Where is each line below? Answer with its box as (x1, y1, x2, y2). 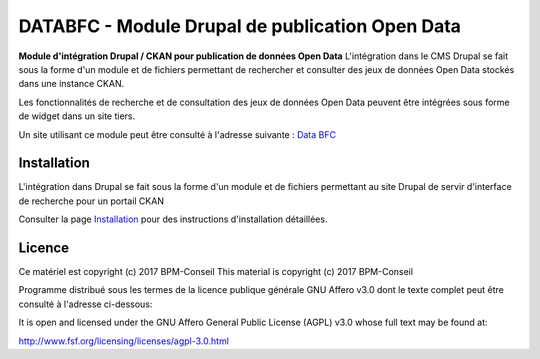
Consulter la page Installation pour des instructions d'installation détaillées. (18, 213, 328, 225)
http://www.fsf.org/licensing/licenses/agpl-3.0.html (18, 335, 230, 347)
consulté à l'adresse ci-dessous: (18, 298, 153, 310)
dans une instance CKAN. (18, 78, 125, 90)
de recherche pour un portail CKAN (18, 195, 165, 207)
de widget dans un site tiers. (18, 110, 136, 122)
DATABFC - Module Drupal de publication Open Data (18, 15, 462, 37)
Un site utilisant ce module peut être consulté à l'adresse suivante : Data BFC (18, 128, 337, 140)
